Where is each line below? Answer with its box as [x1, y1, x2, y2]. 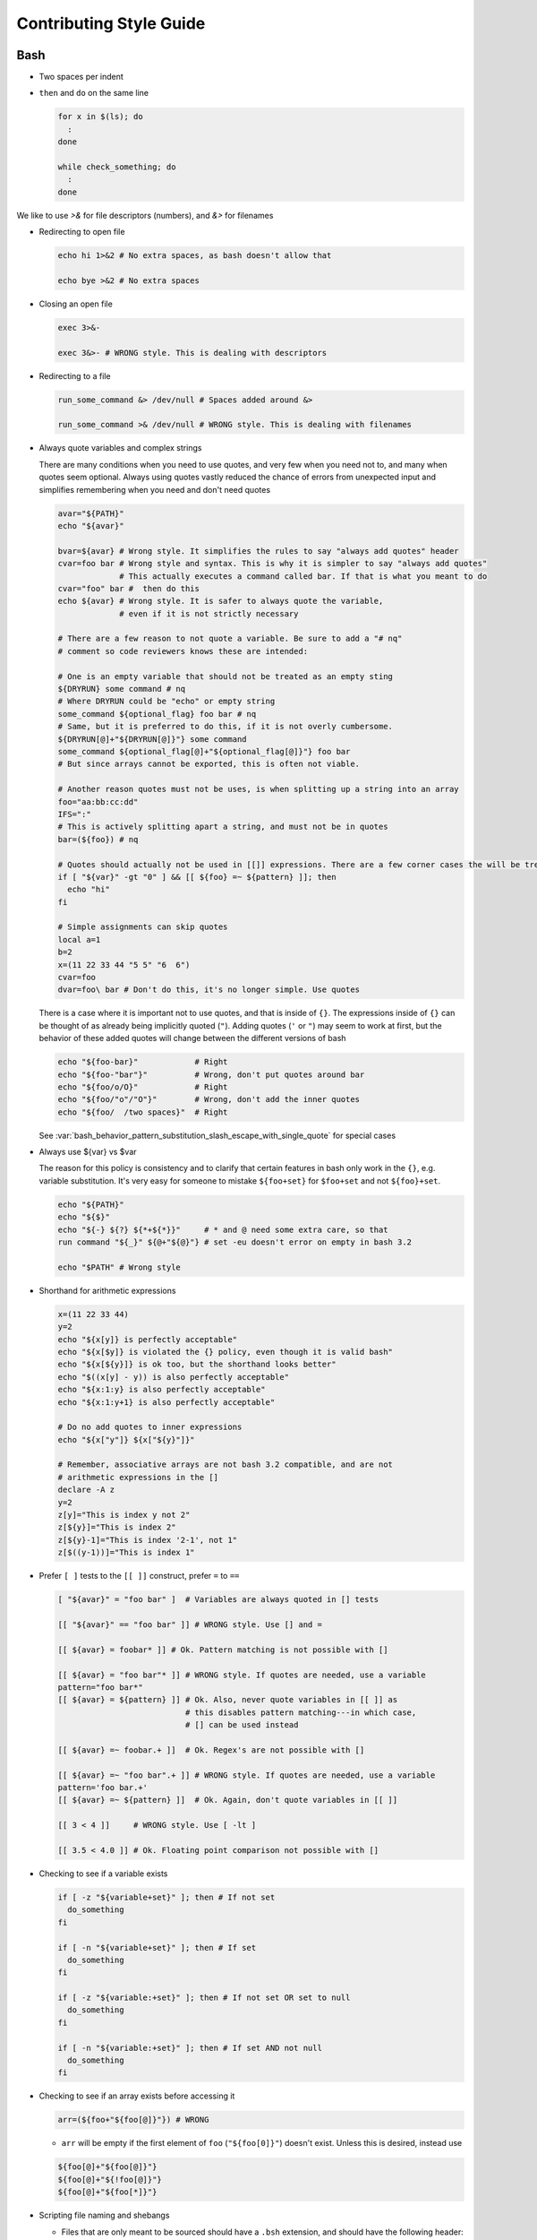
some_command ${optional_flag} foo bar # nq [57, 709, 257, 719]
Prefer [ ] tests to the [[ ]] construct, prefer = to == [38, 1571, 240, 1581]
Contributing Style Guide [16, 13, 206, 33]
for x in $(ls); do [57, 112, 143, 122]
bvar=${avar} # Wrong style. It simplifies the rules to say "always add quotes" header [57, 546, 460, 556]
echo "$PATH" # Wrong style [57, 1262, 181, 1272]
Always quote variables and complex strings [38, 443, 202, 453]
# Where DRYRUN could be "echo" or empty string [57, 696, 276, 707]
